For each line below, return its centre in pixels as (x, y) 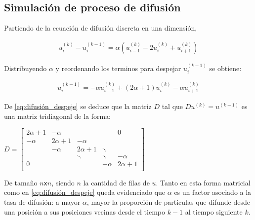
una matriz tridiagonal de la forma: (57, 116)
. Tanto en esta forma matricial (203, 182)
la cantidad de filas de (116, 182)
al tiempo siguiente (214, 211)
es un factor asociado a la (213, 192)
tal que (172, 106)
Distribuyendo (25, 68)
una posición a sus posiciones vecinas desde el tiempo (85, 211)
